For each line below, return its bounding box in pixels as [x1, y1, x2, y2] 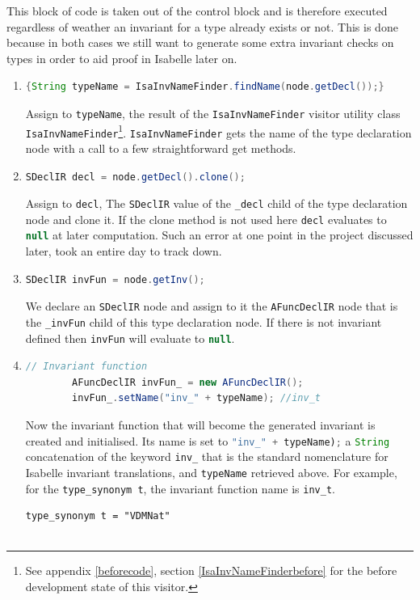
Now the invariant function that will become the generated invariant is [25, 416, 376, 433]
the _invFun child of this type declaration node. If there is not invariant [25, 313, 382, 330]
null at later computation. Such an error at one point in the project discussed [25, 226, 414, 243]
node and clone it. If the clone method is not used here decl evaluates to [25, 210, 387, 227]
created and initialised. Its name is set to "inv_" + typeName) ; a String [25, 432, 390, 449]
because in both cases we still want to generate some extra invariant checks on [6, 34, 394, 51]
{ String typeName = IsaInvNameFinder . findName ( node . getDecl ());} [25, 81, 384, 93]
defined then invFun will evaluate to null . [25, 329, 235, 346]
